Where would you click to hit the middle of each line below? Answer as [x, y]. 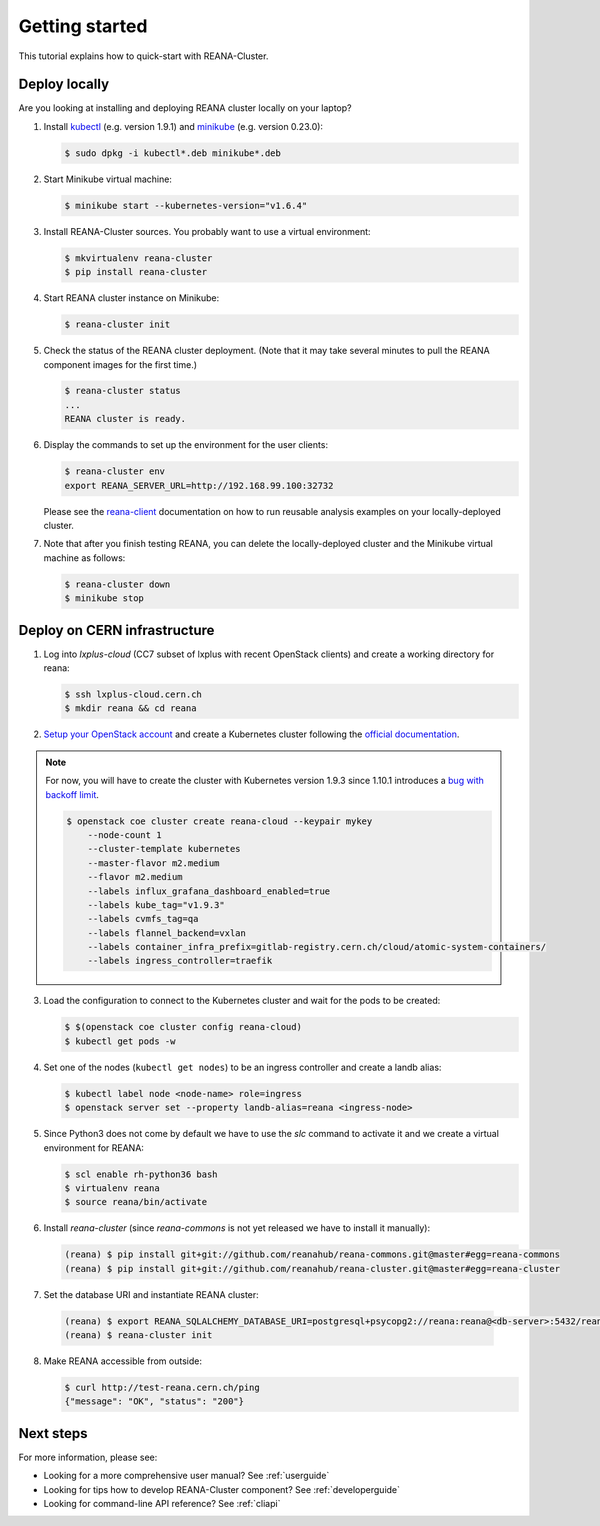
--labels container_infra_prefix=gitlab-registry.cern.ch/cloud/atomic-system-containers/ [317, 947]
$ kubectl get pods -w [120, 1041]
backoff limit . [72, 794]
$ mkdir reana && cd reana [130, 708]
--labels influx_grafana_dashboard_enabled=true [209, 891]
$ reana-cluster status [123, 391]
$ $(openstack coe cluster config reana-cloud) [183, 1027]
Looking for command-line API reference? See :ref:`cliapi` [162, 1504]
